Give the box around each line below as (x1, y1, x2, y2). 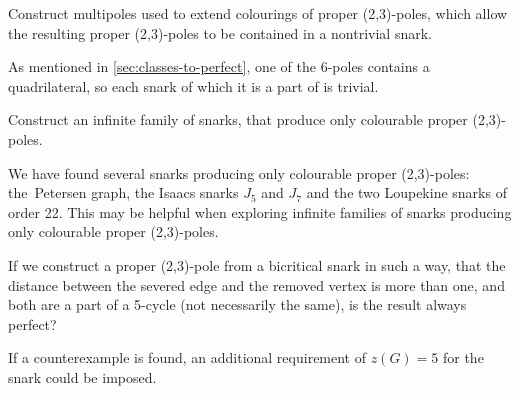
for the (442, 347, 484, 368)
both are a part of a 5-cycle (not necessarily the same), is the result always (8, 294, 467, 315)
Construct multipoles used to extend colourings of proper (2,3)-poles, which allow (8, 3, 508, 23)
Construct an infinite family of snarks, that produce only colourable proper (8, 109, 468, 130)
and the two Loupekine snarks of (306, 182, 507, 203)
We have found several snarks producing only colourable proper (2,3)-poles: (8, 162, 470, 183)
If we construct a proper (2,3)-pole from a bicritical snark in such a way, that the (8, 254, 506, 275)
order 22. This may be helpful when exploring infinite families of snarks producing (8, 201, 512, 222)
